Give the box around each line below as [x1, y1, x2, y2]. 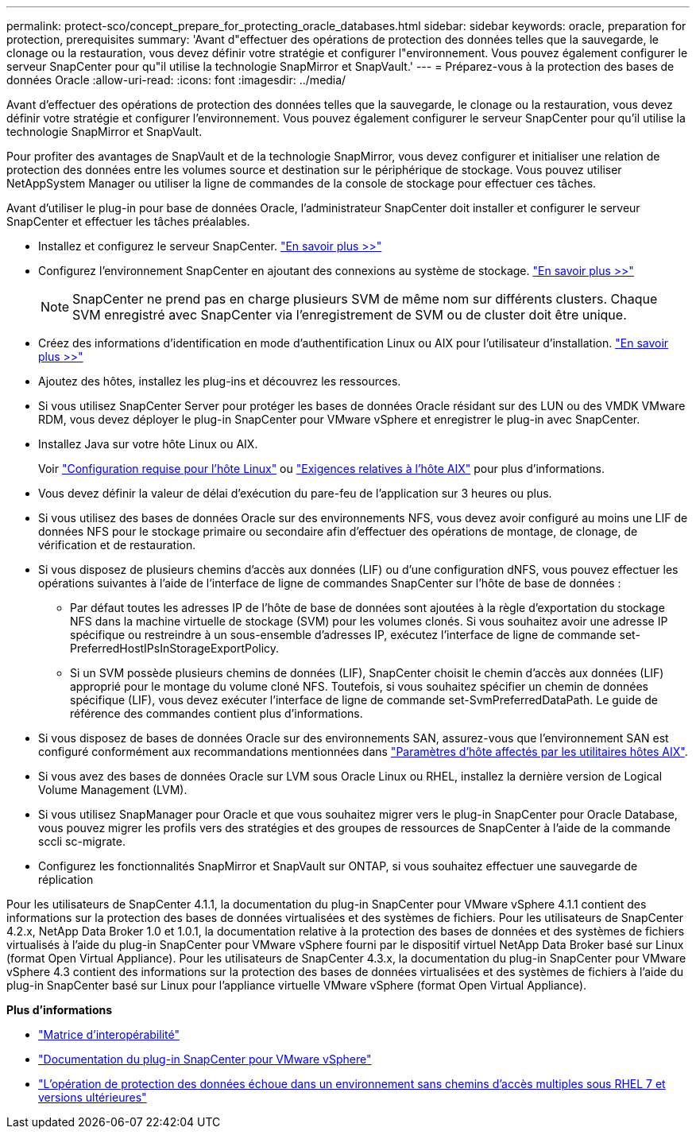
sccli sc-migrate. [38, 835, 126, 848]
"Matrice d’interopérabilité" [38, 1028, 180, 1041]
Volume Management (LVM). [38, 783, 188, 796]
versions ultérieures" [38, 1090, 147, 1104]
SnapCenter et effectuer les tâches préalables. [6, 215, 250, 228]
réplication [38, 873, 94, 886]
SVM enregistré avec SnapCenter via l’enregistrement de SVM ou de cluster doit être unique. [72, 307, 627, 323]
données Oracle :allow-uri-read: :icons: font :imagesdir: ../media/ [6, 73, 346, 87]
